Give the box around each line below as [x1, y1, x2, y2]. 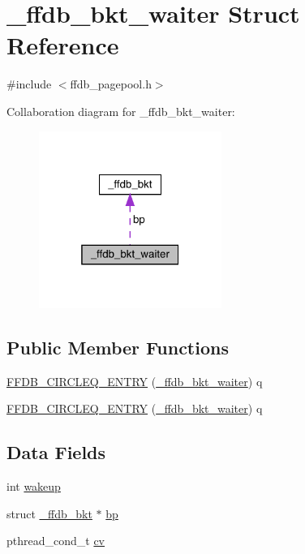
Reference [6, 28, 119, 62]
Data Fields [6, 440, 106, 465]
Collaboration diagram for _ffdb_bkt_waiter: [6, 102, 235, 119]
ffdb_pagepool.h [70, 75, 152, 92]
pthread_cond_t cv [6, 532, 105, 549]
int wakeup [6, 477, 61, 494]
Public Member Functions [6, 334, 229, 359]
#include [6, 75, 52, 92]
